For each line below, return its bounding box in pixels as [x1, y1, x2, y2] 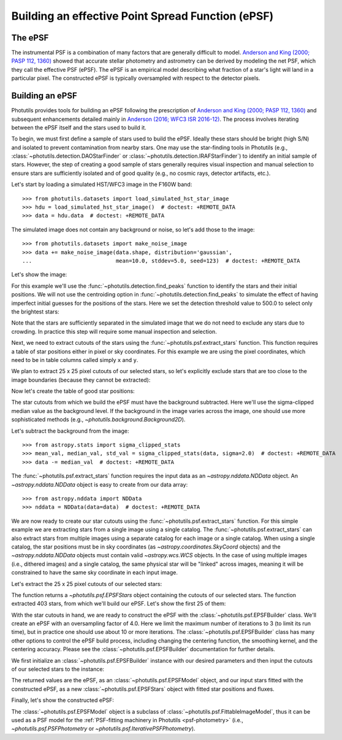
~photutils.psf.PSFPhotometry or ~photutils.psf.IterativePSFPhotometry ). [11, 725, 196, 733]
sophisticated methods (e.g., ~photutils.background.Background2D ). [11, 416, 186, 423]
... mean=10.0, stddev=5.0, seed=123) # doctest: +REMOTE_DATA [22, 258, 300, 264]
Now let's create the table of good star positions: [11, 387, 135, 395]
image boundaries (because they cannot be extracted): [11, 376, 151, 383]
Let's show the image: [11, 271, 67, 279]
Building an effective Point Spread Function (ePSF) [11, 9, 274, 23]
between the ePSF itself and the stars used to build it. [11, 123, 146, 131]
